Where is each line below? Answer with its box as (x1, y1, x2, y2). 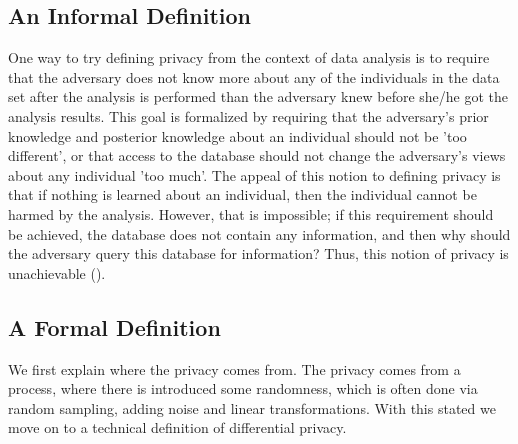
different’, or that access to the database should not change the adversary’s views (8, 145, 506, 166)
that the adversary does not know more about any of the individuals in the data (8, 66, 500, 87)
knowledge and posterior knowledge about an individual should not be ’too (8, 125, 467, 146)
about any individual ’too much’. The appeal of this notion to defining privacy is (8, 164, 501, 185)
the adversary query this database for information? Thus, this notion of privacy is (8, 243, 509, 264)
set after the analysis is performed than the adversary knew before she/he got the (8, 86, 509, 107)
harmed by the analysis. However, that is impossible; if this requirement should (8, 203, 494, 224)
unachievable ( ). (8, 262, 106, 283)
